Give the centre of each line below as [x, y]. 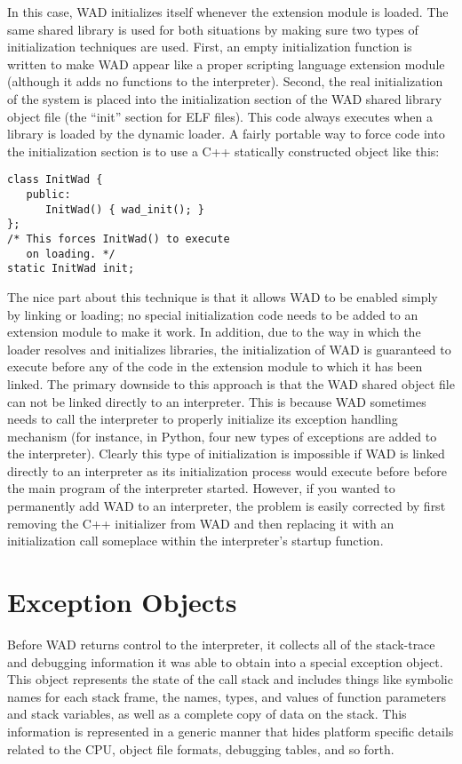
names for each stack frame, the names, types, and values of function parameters [227, 696]
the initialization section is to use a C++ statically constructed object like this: [223, 151]
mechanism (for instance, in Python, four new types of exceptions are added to [222, 436]
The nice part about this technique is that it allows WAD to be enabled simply [223, 296]
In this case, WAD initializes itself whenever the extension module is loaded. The [228, 12]
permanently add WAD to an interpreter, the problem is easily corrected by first [227, 506]
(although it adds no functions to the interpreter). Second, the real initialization [225, 81]
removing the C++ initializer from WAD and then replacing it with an [201, 523]
